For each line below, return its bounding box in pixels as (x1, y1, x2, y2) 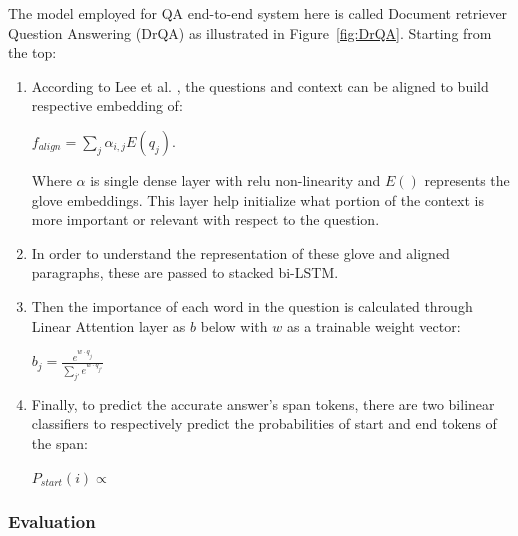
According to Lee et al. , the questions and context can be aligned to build (31, 75, 489, 96)
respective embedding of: (31, 95, 183, 116)
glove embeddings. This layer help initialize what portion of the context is (31, 189, 484, 210)
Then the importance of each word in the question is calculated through (31, 295, 473, 316)
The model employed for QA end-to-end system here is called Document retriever (8, 3, 508, 23)
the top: (8, 42, 57, 63)
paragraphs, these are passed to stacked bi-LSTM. (31, 262, 339, 283)
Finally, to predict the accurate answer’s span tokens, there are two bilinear (31, 393, 495, 414)
